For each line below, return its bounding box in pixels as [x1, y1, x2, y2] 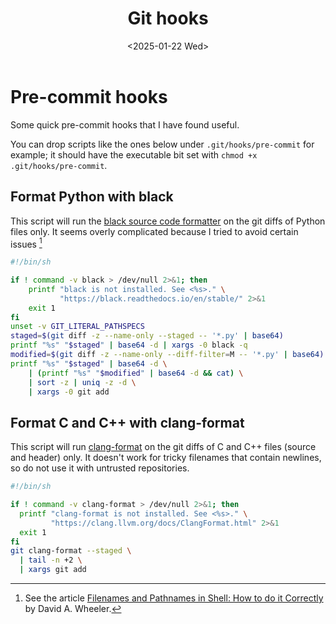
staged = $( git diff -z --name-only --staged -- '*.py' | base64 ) [10, 331, 284, 341]
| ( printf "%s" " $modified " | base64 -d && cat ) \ [28, 368, 244, 378]
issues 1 [10, 236, 43, 250]
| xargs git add [19, 565, 87, 575]
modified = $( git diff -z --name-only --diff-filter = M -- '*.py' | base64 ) [10, 350, 325, 360]
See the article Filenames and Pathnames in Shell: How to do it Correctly [24, 592, 324, 604]
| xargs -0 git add [28, 387, 110, 397]
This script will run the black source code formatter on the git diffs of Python [10, 215, 326, 227]
